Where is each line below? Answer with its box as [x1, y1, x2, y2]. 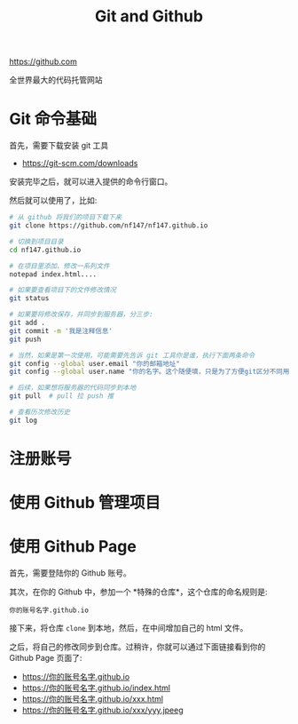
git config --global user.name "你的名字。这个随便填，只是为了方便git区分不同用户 [9, 367, 296, 377]
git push [9, 335, 42, 344]
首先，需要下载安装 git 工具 [9, 140, 109, 151]
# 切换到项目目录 [9, 237, 64, 246]
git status [9, 294, 50, 303]
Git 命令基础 [9, 109, 98, 130]
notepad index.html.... [9, 269, 98, 279]
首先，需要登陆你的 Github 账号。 [9, 568, 131, 578]
